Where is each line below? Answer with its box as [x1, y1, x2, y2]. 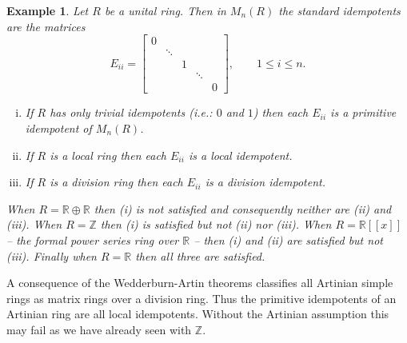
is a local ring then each [50, 146, 166, 163]
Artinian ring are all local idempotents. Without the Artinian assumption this [6, 305, 389, 322]
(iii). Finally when [6, 247, 97, 264]
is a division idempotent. [205, 173, 325, 190]
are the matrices [6, 18, 86, 34]
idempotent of [25, 119, 92, 136]
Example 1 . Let [6, 2, 89, 18]
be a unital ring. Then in [104, 2, 226, 18]
